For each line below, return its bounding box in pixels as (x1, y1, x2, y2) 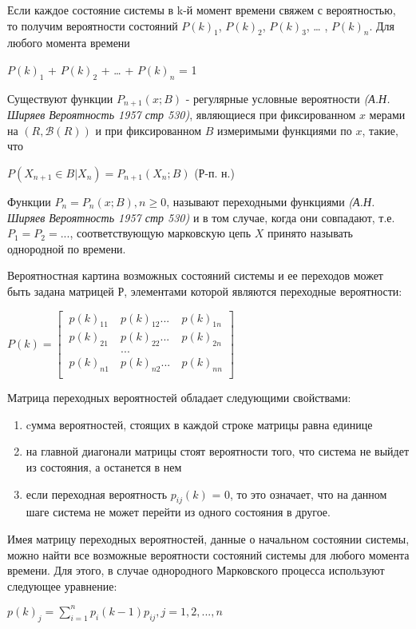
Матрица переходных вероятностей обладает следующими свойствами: (7, 389, 351, 406)
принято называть (267, 225, 353, 241)
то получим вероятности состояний (7, 17, 178, 34)
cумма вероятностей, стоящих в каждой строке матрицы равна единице (26, 416, 373, 432)
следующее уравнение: (7, 577, 117, 594)
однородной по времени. (7, 240, 126, 257)
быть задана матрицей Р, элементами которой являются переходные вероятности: (7, 282, 402, 299)
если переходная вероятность (26, 485, 168, 502)
